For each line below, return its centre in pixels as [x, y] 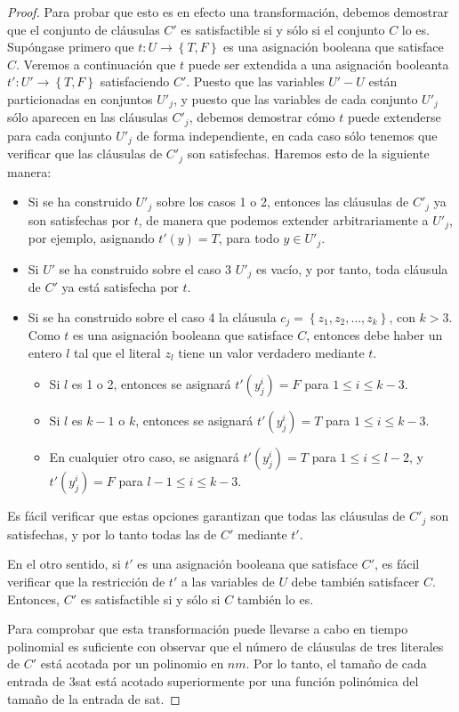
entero [45, 352]
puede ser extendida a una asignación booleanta [318, 64]
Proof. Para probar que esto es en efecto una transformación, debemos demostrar [228, 12]
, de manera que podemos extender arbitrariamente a [283, 219]
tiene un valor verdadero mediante [271, 352]
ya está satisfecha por [120, 287]
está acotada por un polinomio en [132, 663]
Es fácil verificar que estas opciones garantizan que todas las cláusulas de [206, 516]
